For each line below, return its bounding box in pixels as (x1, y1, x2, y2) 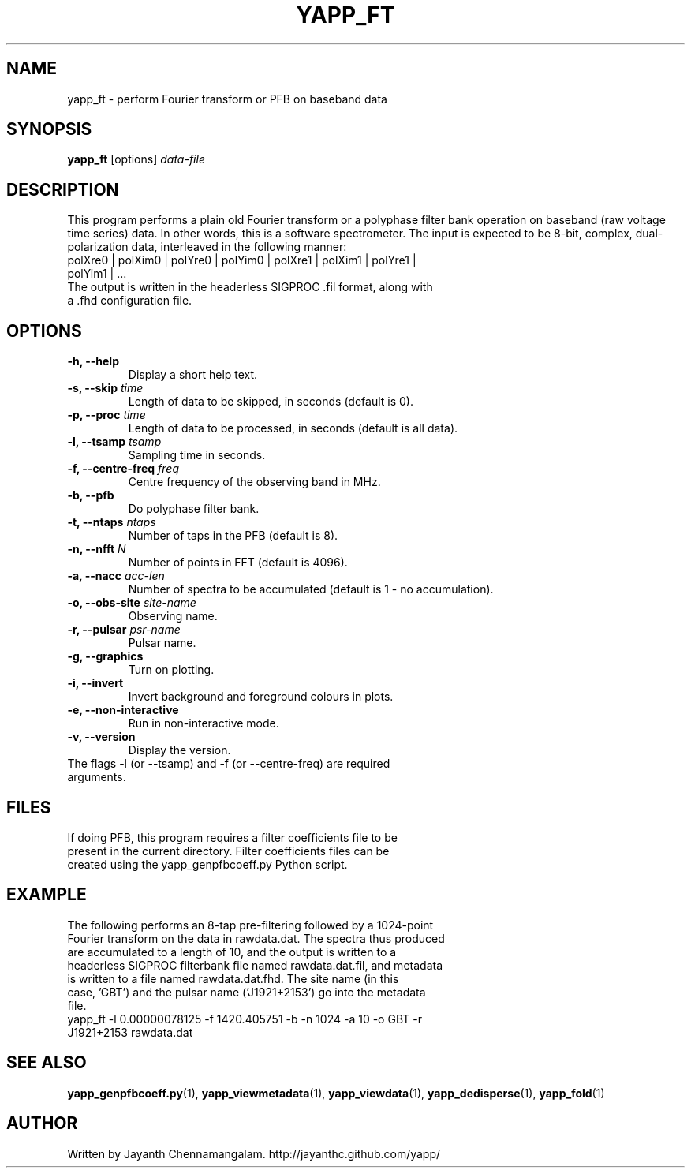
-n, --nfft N (67, 542, 126, 556)
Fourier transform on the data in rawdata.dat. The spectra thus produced (67, 931, 445, 945)
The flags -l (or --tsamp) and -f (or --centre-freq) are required (67, 757, 390, 771)
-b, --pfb (67, 488, 114, 503)
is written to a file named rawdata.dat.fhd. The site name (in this (67, 971, 399, 985)
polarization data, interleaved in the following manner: (67, 240, 347, 254)
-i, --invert (67, 676, 124, 690)
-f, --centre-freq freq (67, 462, 179, 476)
